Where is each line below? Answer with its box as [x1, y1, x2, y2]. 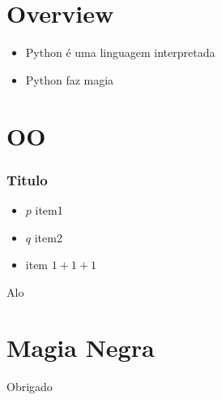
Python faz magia [25, 71, 114, 88]
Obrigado [6, 378, 53, 395]
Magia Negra [6, 331, 155, 364]
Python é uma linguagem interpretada [25, 44, 216, 61]
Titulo [6, 169, 48, 189]
